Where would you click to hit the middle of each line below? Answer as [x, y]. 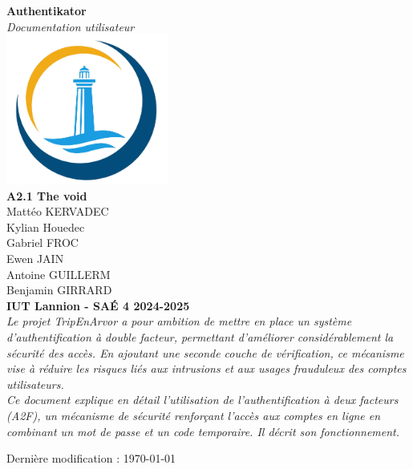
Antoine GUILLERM [59, 274]
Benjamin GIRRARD [59, 290]
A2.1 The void [47, 195]
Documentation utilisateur [71, 26]
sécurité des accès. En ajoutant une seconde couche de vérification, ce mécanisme [205, 352]
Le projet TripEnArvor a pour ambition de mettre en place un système [179, 321]
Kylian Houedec [46, 226]
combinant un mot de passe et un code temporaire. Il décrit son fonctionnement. [203, 431]
